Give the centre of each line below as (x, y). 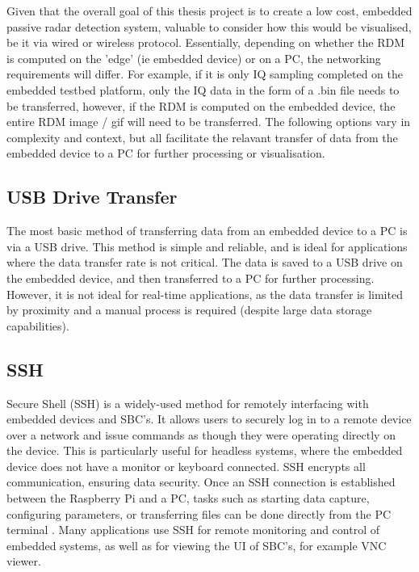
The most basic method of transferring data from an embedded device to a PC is (207, 231)
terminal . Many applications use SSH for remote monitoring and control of (193, 530)
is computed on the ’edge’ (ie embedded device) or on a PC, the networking (194, 58)
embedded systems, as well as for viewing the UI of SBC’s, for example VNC (197, 545)
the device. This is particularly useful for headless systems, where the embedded (205, 450)
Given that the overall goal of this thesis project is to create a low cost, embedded (209, 11)
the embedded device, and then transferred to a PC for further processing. (191, 278)
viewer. (24, 561)
